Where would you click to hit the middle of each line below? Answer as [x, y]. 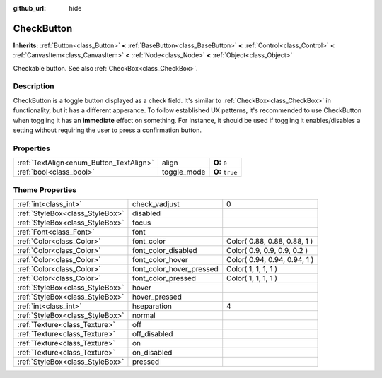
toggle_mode [184, 172]
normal [144, 315]
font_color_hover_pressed [175, 268]
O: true [225, 172]
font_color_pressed [164, 278]
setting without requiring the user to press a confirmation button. [107, 130]
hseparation [152, 306]
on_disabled [152, 352]
